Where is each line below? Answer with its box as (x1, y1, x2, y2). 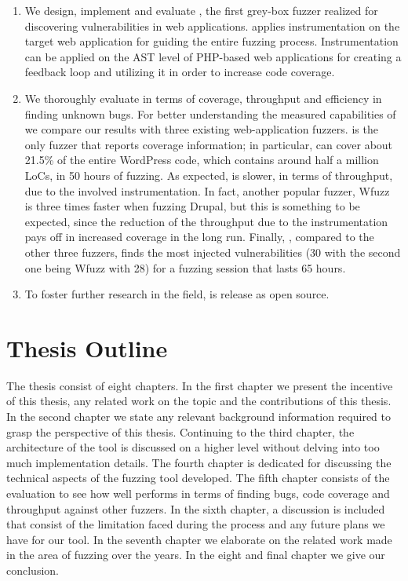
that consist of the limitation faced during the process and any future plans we (6, 516, 385, 532)
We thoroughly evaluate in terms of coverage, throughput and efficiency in (24, 90, 382, 106)
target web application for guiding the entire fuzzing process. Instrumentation (24, 33, 399, 49)
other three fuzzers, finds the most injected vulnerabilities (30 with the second (24, 243, 401, 260)
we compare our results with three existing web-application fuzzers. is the (24, 121, 378, 137)
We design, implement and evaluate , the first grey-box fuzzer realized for (24, 2, 378, 18)
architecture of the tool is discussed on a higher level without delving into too (6, 439, 380, 455)
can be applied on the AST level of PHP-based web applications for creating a (24, 48, 402, 64)
